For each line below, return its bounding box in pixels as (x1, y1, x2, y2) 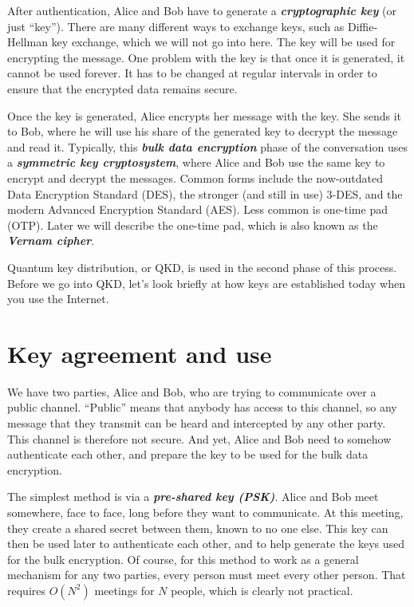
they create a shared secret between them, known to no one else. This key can (7, 519, 388, 536)
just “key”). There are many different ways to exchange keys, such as (7, 18, 345, 34)
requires (7, 581, 45, 598)
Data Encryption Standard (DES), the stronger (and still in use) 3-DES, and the (7, 185, 403, 202)
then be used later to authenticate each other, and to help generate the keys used (7, 535, 405, 552)
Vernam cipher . (7, 232, 95, 249)
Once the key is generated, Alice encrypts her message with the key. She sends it (7, 107, 402, 124)
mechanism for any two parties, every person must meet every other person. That (7, 566, 406, 583)
